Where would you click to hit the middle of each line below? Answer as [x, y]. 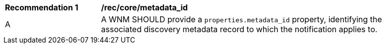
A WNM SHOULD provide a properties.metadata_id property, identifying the [242, 19]
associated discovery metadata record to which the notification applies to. [239, 29]
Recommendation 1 [42, 7]
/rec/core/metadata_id [144, 7]
